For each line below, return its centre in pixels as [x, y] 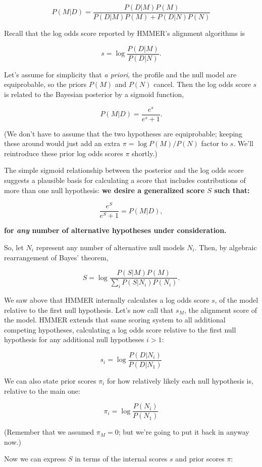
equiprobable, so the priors [45, 84]
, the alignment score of [220, 310]
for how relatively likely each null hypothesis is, [180, 381]
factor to [215, 143]
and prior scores [200, 459]
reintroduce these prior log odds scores [64, 153]
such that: [232, 190]
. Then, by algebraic [226, 247]
